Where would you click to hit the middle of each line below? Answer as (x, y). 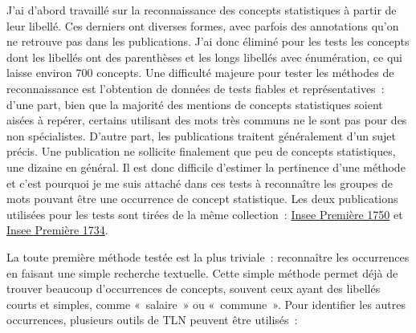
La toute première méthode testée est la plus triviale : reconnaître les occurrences (208, 256)
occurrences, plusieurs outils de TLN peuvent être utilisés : (152, 320)
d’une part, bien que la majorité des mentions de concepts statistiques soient (195, 104)
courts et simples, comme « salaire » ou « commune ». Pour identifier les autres (206, 304)
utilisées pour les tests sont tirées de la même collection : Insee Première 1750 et (205, 214)
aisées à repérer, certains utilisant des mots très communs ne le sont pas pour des (207, 120)
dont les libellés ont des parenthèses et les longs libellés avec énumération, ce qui (204, 57)
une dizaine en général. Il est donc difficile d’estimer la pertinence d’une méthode (206, 166)
